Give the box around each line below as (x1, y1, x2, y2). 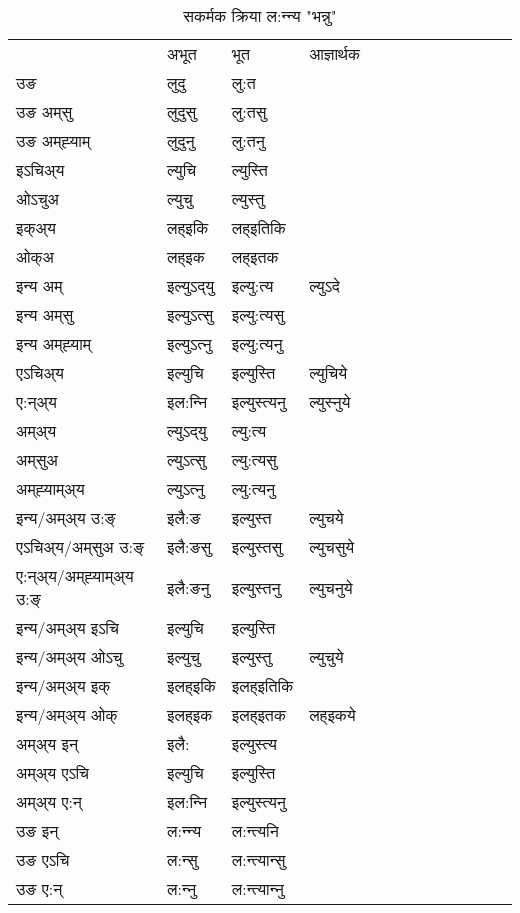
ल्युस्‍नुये (309, 390, 351, 413)
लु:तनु (231, 129, 265, 152)
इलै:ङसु (167, 535, 212, 558)
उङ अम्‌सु (16, 100, 73, 123)
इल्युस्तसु (231, 535, 283, 558)
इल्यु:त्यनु (231, 332, 283, 355)
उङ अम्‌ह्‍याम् (16, 129, 91, 152)
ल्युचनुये (309, 575, 353, 599)
